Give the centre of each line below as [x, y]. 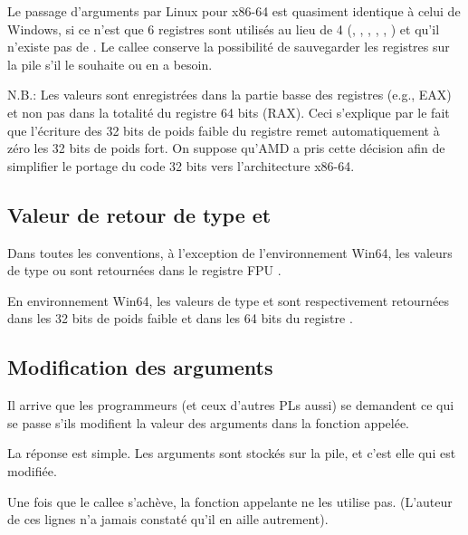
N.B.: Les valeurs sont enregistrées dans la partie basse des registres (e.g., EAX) [229, 95]
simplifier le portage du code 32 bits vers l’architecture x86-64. [181, 165]
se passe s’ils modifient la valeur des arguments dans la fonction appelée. [208, 422]
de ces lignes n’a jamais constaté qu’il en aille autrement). [168, 519]
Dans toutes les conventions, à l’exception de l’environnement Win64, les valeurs [230, 252]
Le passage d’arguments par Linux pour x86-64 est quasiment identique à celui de [234, 11]
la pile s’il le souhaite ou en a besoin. [110, 64]
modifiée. [32, 470]
